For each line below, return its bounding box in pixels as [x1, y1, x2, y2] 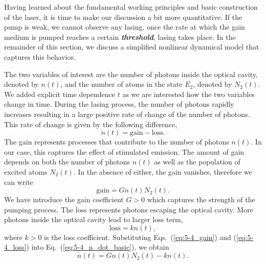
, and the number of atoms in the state [60, 79, 183, 89]
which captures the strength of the [147, 194, 255, 205]
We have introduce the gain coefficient [4, 194, 124, 205]
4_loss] [4, 242, 27, 252]
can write [4, 176, 33, 187]
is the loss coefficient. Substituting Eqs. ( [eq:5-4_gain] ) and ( [44, 231, 236, 242]
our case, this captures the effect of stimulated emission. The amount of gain [4, 146, 245, 157]
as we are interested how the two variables [122, 88, 255, 99]
